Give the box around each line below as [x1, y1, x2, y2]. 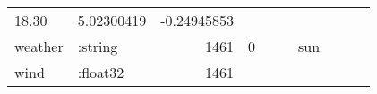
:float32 [77, 62, 124, 82]
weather [14, 36, 64, 56]
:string [77, 36, 118, 56]
